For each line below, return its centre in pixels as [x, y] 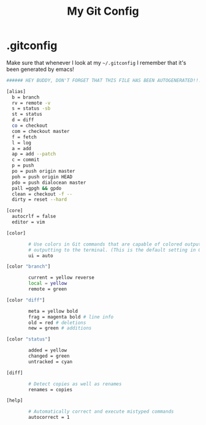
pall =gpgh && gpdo [37, 188]
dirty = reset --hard [40, 200]
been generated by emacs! [40, 69]
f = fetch [24, 137]
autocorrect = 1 [49, 418]
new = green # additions [60, 328]
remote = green [48, 289]
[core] [15, 211]
